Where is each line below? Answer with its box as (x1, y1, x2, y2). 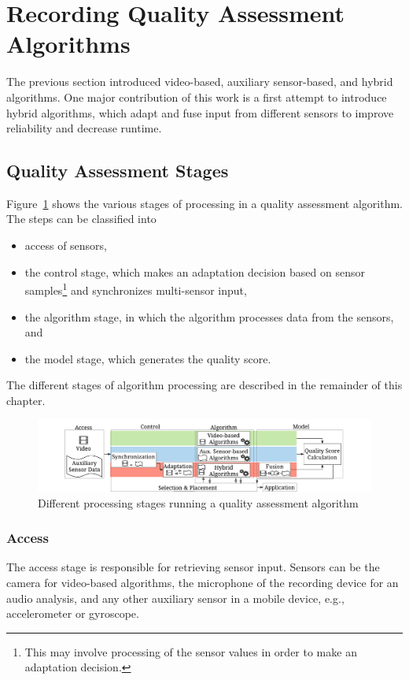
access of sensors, (24, 237, 108, 254)
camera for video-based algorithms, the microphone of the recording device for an (6, 574, 399, 590)
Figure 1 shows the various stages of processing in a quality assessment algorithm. (6, 195, 403, 211)
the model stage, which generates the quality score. (24, 350, 271, 366)
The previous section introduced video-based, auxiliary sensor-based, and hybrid (6, 73, 393, 90)
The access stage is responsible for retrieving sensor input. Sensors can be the (6, 559, 380, 575)
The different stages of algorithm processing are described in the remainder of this (6, 377, 403, 393)
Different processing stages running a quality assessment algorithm (38, 494, 359, 511)
